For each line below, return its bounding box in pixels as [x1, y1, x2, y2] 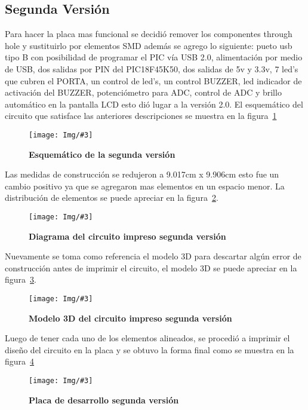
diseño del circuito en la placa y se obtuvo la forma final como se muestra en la [5, 343, 294, 356]
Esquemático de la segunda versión [29, 148, 175, 160]
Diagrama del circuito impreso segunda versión [29, 230, 226, 242]
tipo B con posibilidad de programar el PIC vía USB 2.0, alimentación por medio [5, 51, 303, 63]
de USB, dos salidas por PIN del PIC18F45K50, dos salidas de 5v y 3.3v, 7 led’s [5, 62, 298, 75]
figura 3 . [5, 273, 36, 286]
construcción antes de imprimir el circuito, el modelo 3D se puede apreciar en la [5, 261, 297, 274]
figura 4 [5, 355, 35, 368]
